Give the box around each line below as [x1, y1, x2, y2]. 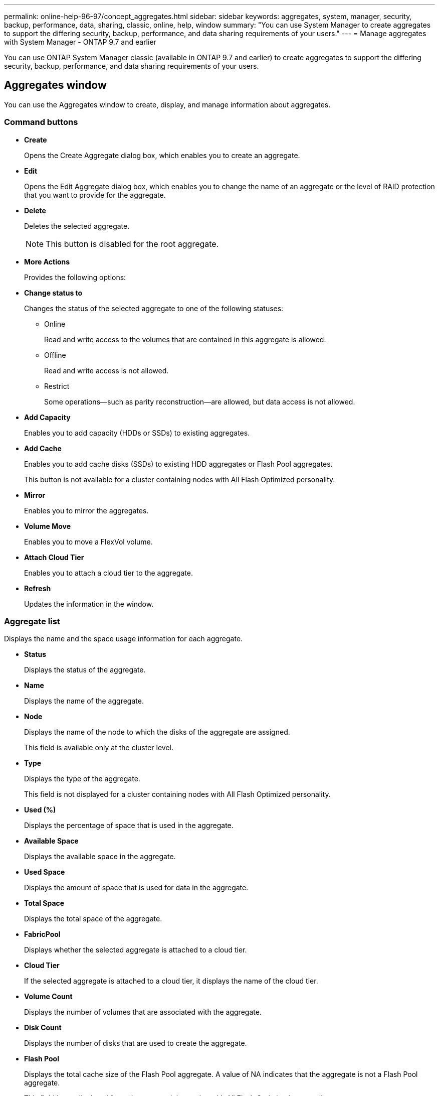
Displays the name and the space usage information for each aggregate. [4, 634, 243, 643]
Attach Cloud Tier [24, 553, 84, 562]
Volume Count [24, 992, 73, 1001]
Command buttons [4, 117, 78, 127]
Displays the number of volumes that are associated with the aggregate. [24, 1008, 262, 1017]
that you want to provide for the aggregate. [24, 190, 166, 199]
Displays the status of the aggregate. [24, 665, 146, 674]
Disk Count [24, 1023, 62, 1032]
